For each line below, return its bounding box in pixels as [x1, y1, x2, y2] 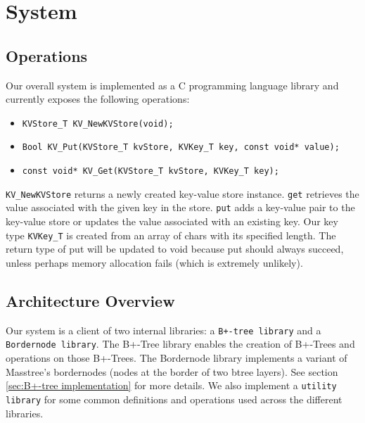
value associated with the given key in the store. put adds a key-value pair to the [6, 200, 355, 215]
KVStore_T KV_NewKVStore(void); [22, 118, 174, 129]
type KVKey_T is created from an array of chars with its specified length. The [6, 227, 336, 242]
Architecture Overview [6, 289, 175, 311]
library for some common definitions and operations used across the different [6, 391, 342, 406]
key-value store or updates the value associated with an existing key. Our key [6, 214, 338, 229]
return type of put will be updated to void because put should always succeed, [6, 241, 344, 256]
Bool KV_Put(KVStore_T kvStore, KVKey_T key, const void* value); [22, 142, 340, 153]
